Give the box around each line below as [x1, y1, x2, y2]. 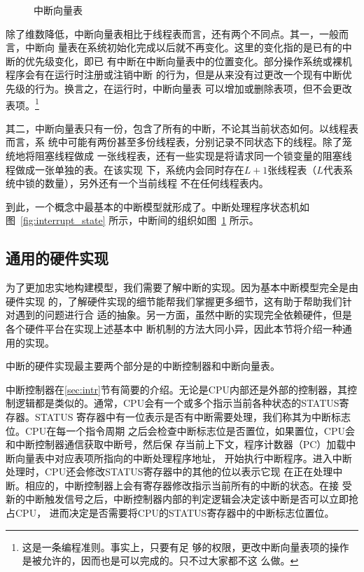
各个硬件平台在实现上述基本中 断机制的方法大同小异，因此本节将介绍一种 [6, 321, 342, 335]
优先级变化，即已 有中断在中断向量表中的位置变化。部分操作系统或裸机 [24, 53, 352, 68]
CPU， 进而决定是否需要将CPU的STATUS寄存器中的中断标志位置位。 [15, 505, 335, 520]
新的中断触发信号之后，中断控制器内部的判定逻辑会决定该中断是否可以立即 [6, 491, 349, 506]
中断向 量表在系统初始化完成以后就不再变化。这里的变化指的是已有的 [24, 40, 342, 55]
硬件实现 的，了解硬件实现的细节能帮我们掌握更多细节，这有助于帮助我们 [6, 293, 342, 308]
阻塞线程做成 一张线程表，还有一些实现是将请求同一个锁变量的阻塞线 [34, 148, 352, 162]
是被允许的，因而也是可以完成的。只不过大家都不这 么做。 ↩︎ [22, 553, 299, 568]
